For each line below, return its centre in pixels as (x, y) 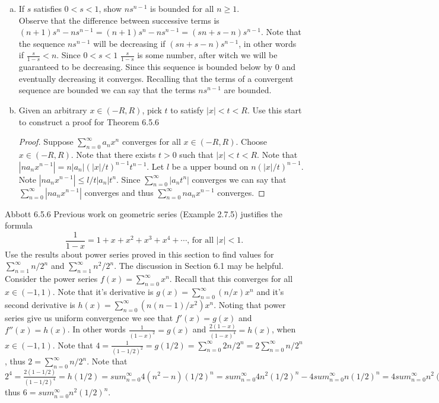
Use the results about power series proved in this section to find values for (139, 254)
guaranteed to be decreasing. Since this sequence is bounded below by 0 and (157, 67)
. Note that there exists (113, 154)
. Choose (252, 142)
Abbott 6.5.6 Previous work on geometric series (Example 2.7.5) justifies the (144, 213)
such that (196, 154)
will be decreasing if (129, 43)
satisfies (48, 8)
